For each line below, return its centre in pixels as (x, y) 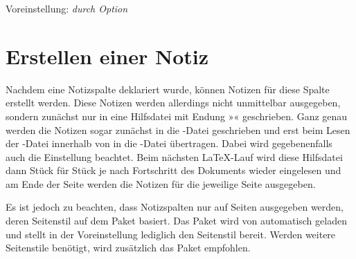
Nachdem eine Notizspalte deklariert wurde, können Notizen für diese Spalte (168, 89)
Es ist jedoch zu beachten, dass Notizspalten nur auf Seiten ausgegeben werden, (175, 207)
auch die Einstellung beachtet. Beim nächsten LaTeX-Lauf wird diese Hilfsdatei (174, 156)
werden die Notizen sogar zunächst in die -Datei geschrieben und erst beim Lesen (178, 129)
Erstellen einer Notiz (107, 56)
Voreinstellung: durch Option (67, 8)
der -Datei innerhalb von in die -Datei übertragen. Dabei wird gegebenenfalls (169, 143)
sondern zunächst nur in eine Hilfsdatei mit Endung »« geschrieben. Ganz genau (177, 116)
